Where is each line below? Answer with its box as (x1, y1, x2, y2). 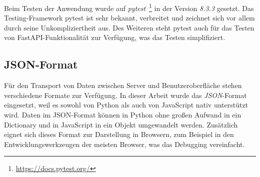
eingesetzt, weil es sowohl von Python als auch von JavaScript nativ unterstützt (4, 99, 248, 110)
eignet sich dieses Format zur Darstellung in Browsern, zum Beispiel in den (4, 129, 234, 139)
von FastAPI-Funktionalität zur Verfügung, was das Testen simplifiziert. (4, 32, 225, 42)
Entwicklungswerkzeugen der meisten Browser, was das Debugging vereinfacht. (4, 138, 245, 149)
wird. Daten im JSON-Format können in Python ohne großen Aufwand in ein (4, 109, 241, 120)
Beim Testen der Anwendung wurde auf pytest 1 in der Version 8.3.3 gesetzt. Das (4, 1, 254, 13)
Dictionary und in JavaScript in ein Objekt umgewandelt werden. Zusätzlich (4, 119, 238, 129)
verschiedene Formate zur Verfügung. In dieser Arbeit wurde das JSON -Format (4, 89, 247, 100)
